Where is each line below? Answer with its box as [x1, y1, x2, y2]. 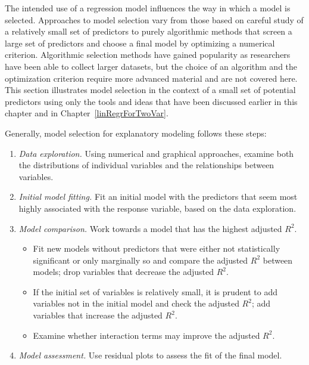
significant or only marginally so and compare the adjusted [33, 253, 248, 266]
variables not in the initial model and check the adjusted [33, 297, 239, 310]
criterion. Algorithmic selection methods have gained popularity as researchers [5, 48, 291, 61]
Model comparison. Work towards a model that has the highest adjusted [18, 222, 282, 234]
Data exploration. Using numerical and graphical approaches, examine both [18, 147, 294, 159]
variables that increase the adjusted [33, 309, 163, 321]
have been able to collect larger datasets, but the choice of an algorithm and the [5, 60, 298, 72]
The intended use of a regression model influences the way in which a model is [5, 2, 291, 14]
